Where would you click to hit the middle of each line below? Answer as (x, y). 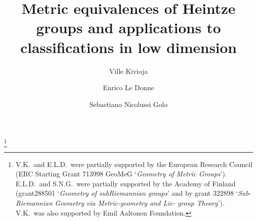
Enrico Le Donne (128, 87)
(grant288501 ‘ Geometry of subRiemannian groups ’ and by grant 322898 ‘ (127, 193)
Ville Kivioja (128, 71)
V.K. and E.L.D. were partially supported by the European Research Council (134, 164)
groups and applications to (128, 28)
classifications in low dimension (128, 47)
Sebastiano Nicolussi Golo (128, 104)
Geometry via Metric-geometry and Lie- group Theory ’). (140, 202)
